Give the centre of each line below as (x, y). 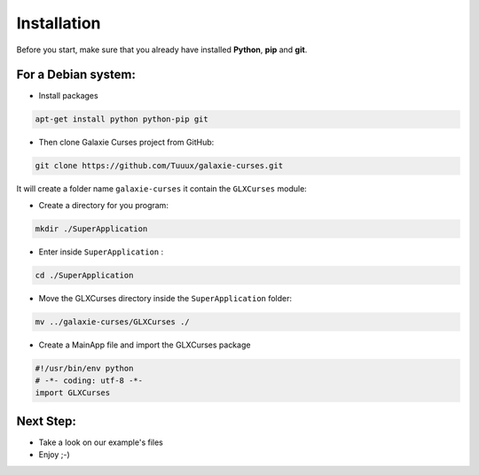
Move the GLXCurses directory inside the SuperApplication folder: (165, 298)
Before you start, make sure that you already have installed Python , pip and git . (162, 50)
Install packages (68, 96)
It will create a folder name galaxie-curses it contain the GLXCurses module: (162, 189)
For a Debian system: (76, 75)
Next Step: (47, 421)
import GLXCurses (73, 393)
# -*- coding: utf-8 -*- (89, 381)
